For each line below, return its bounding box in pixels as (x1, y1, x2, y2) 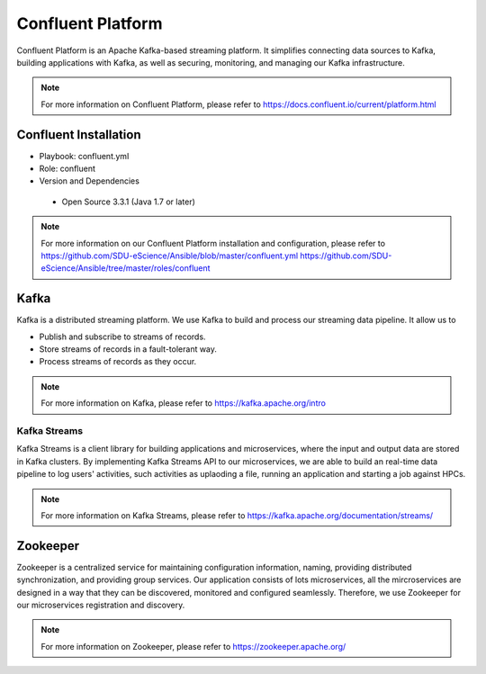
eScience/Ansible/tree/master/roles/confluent (40, 263, 211, 274)
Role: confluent (39, 163, 96, 175)
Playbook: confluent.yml (39, 150, 130, 161)
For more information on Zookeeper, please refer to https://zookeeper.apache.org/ (40, 641, 346, 652)
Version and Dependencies (39, 175, 139, 186)
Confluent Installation (16, 127, 141, 142)
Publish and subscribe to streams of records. (39, 331, 206, 342)
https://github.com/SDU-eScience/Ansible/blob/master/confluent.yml (40, 250, 299, 261)
